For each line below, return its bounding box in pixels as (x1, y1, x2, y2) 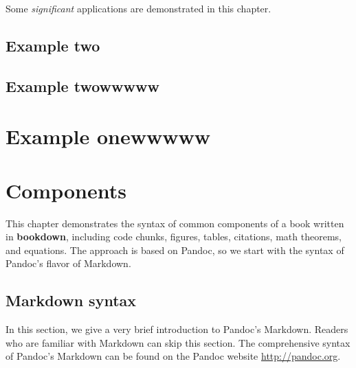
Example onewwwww (5, 122, 211, 150)
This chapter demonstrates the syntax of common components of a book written (5, 216, 344, 230)
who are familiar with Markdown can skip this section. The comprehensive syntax (5, 335, 351, 349)
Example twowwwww (5, 75, 159, 96)
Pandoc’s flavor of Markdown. (5, 256, 131, 271)
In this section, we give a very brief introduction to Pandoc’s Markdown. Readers (5, 322, 348, 336)
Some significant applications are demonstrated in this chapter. (5, 1, 271, 15)
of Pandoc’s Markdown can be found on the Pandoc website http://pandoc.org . (5, 349, 341, 363)
